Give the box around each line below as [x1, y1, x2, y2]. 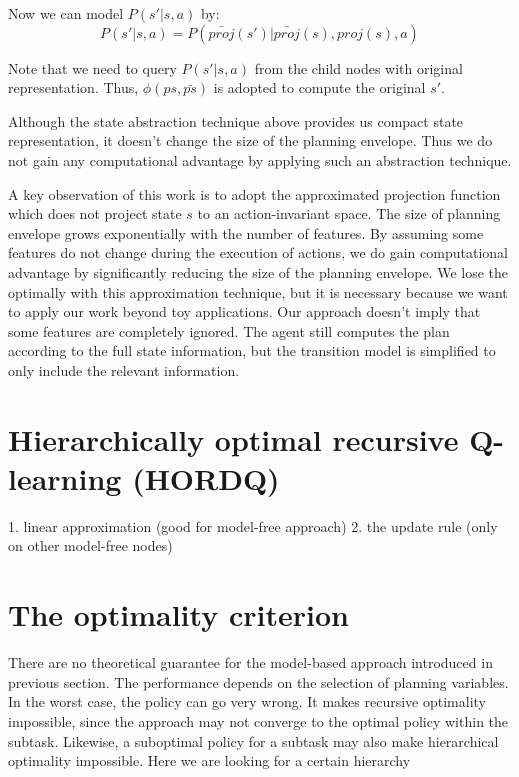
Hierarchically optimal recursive [8, 418, 459, 459]
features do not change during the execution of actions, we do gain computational [8, 242, 508, 263]
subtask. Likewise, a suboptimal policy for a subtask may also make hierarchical [8, 730, 499, 751]
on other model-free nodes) [8, 535, 173, 556]
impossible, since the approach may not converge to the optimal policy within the [8, 710, 509, 731]
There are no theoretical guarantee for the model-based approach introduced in [8, 652, 493, 673]
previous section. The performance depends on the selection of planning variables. [8, 671, 509, 692]
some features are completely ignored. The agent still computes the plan [8, 320, 450, 341]
